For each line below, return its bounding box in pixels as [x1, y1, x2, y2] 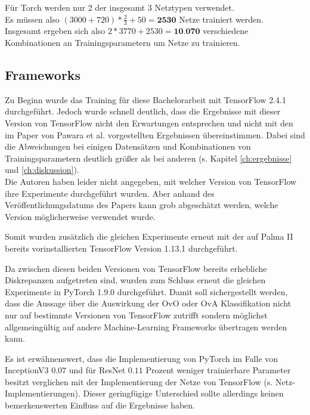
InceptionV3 [5, 364, 49, 376]
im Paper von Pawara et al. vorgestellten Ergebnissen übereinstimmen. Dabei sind [5, 128, 305, 141]
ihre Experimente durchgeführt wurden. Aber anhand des [5, 187, 215, 199]
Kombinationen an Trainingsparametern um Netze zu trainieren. [5, 36, 240, 49]
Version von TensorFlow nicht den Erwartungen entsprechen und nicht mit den [5, 117, 293, 129]
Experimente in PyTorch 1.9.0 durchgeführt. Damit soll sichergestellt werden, [5, 285, 288, 298]
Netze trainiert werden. [179, 13, 263, 25]
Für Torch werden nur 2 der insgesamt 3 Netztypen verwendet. [5, 1, 234, 13]
